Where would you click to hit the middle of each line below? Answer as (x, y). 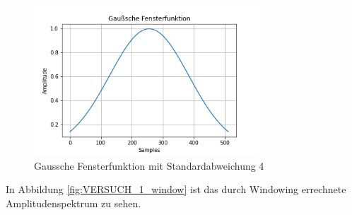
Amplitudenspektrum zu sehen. (74, 203)
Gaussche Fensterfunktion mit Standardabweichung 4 (149, 165)
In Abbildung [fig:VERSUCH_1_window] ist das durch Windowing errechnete (176, 189)
